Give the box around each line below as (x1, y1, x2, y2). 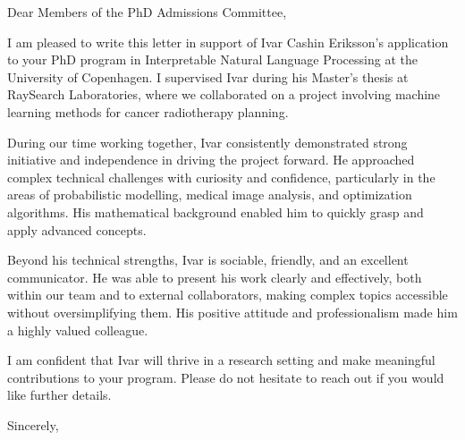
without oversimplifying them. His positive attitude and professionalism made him (7, 302, 458, 321)
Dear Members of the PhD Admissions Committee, (7, 3, 287, 21)
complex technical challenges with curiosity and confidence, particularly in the (7, 167, 435, 186)
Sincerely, (7, 415, 59, 434)
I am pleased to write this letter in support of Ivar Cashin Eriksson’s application (7, 32, 449, 51)
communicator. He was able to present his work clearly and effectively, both (7, 267, 422, 286)
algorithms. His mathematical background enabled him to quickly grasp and (7, 202, 424, 221)
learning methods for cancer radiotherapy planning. (7, 102, 289, 121)
